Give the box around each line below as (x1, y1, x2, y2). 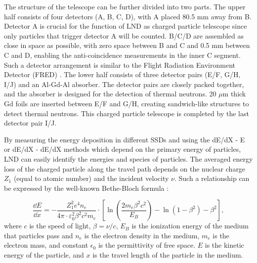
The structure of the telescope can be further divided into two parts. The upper (4, 1, 246, 11)
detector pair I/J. (4, 118, 57, 128)
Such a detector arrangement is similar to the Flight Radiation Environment (4, 59, 236, 70)
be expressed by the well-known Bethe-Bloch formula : (4, 182, 169, 193)
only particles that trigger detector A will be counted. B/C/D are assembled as (4, 30, 244, 41)
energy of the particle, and (4, 250, 84, 260)
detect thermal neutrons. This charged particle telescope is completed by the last (4, 108, 249, 118)
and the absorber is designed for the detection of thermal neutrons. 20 (4, 88, 216, 99)
